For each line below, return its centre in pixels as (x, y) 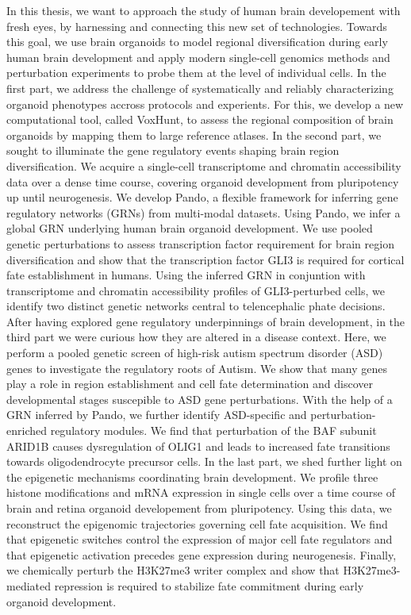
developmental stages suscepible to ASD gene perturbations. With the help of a (200, 399)
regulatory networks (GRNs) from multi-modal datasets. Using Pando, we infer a (204, 212)
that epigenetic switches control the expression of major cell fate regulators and (200, 539)
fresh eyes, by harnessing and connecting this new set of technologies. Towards (197, 26)
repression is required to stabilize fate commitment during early (209, 585)
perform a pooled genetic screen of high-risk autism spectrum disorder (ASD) (195, 353)
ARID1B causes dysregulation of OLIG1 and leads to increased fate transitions (198, 446)
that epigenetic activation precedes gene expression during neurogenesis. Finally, (202, 554)
